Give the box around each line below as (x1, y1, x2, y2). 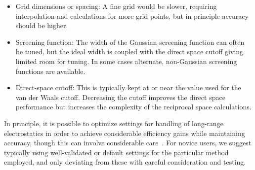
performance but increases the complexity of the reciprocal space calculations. (15, 102, 252, 112)
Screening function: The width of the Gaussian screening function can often (15, 36, 245, 47)
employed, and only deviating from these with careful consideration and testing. (4, 157, 246, 167)
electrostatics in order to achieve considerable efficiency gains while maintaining (4, 128, 245, 138)
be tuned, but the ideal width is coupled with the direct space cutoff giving (15, 46, 244, 57)
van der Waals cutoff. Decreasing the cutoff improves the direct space (15, 92, 225, 102)
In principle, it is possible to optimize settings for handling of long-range (4, 118, 223, 128)
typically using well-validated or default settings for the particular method (4, 147, 229, 157)
